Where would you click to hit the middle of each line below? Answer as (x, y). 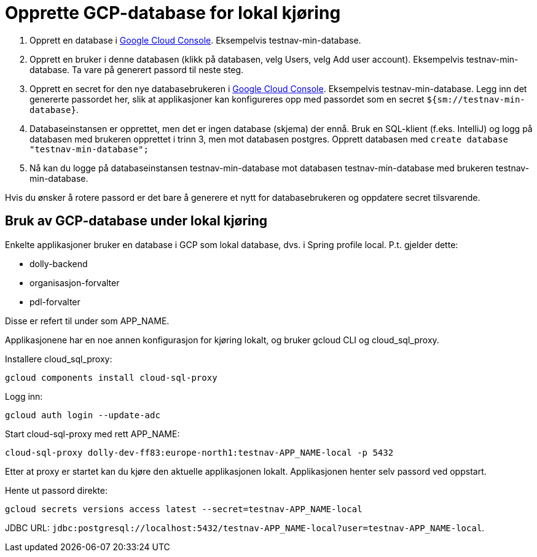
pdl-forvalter (55, 302)
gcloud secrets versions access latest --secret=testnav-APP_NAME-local (184, 509)
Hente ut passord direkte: (56, 490)
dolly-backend (59, 263)
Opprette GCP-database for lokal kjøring (173, 13)
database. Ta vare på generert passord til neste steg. (137, 69)
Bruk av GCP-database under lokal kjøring (136, 221)
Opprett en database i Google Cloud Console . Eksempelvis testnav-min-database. (195, 40)
